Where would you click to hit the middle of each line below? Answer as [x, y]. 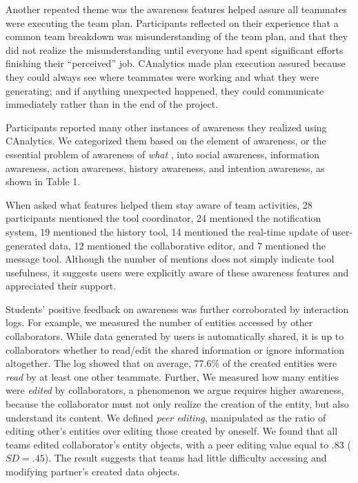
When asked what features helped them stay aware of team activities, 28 [159, 204]
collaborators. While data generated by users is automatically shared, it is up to [175, 336]
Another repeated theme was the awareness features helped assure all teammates [176, 9]
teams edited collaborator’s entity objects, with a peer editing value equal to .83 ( [178, 444]
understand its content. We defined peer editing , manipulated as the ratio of [166, 417]
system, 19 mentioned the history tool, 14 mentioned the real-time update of [167, 231]
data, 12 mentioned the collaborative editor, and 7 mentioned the [188, 245]
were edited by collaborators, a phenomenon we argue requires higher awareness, [175, 390]
